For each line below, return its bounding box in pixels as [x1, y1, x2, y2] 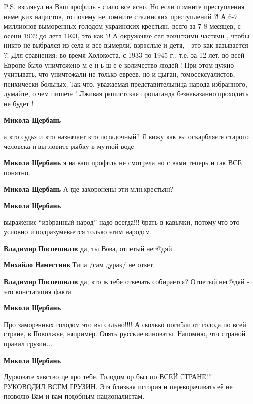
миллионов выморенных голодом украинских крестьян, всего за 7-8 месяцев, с [4, 21, 241, 31]
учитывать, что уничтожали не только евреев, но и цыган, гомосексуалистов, [4, 69, 235, 79]
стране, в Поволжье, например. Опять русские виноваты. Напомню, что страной [4, 329, 246, 339]
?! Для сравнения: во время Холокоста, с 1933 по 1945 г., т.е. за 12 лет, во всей [4, 49, 245, 60]
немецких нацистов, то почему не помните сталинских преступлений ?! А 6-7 [4, 11, 238, 21]
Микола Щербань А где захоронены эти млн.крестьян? [4, 184, 174, 194]
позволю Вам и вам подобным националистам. [4, 391, 145, 401]
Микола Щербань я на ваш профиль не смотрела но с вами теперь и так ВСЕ [4, 157, 242, 168]
